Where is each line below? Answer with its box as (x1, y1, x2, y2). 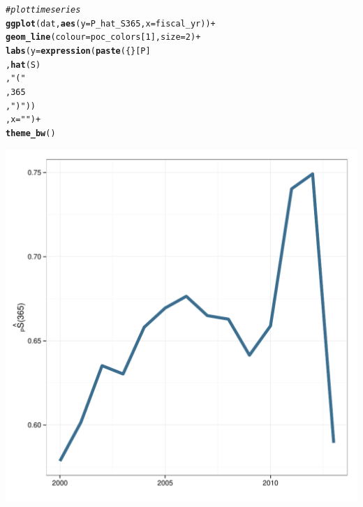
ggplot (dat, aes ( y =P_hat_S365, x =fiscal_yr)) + (6, 18, 216, 29)
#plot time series (6, 5, 81, 15)
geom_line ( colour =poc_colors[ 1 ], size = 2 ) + (6, 32, 201, 43)
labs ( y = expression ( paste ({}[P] (6, 45, 151, 56)
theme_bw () (6, 128, 56, 138)
